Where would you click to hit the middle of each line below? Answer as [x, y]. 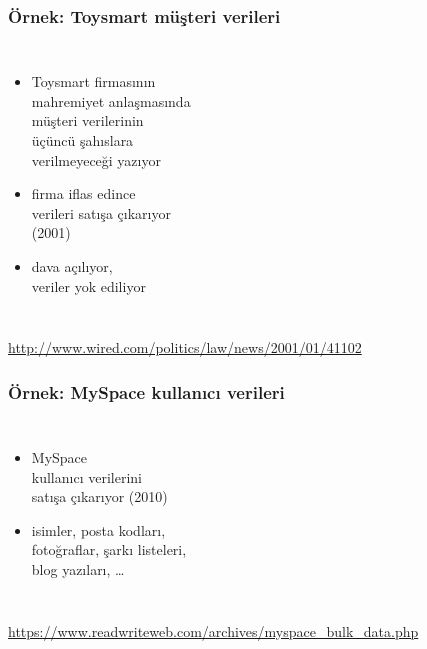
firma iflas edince [83, 193]
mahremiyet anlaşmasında [111, 100]
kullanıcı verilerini [86, 476]
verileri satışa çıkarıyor [101, 212]
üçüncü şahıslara [82, 140]
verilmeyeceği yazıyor [96, 159]
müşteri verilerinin [87, 120]
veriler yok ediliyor [88, 285]
